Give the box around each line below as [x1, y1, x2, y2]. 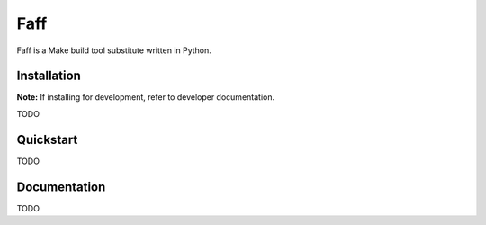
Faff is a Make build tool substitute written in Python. [16, 45, 211, 56]
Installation [16, 68, 81, 84]
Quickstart [16, 131, 78, 148]
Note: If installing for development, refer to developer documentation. [16, 92, 274, 103]
